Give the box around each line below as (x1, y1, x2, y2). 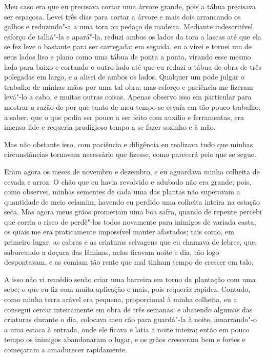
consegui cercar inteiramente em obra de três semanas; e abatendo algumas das (4, 304, 253, 314)
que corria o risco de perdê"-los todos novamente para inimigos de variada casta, (4, 216, 256, 227)
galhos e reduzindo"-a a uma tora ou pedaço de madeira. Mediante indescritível (4, 21, 253, 32)
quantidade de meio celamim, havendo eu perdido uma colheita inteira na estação (4, 196, 260, 207)
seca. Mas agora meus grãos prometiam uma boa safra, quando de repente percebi (4, 206, 262, 217)
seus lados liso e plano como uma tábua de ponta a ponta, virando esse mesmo (4, 51, 251, 62)
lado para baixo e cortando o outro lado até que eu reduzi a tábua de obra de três (4, 61, 261, 72)
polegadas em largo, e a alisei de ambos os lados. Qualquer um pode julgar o (4, 71, 245, 82)
